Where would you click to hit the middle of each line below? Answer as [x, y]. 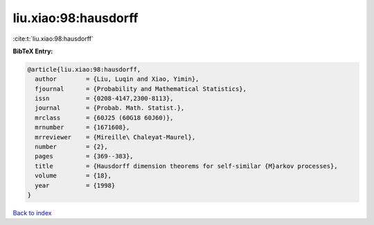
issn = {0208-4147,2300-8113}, [104, 99]
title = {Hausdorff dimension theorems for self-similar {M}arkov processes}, [187, 166]
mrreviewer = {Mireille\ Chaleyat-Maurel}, [115, 137]
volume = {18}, [73, 176]
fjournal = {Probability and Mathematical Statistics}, [141, 89]
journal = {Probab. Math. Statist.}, [110, 108]
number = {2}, [72, 147]
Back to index [32, 213]
